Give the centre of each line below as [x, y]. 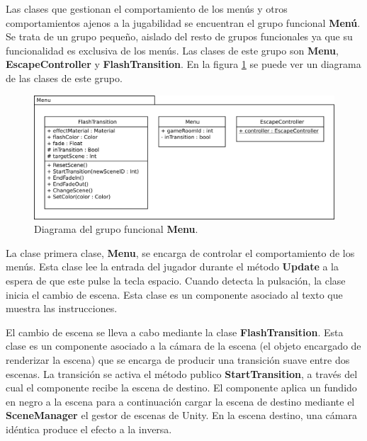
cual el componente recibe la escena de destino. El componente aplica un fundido [181, 388]
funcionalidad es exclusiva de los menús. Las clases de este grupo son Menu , [172, 50]
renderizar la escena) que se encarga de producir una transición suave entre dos [178, 360]
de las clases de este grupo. [64, 78]
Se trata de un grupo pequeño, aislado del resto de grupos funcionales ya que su [179, 36]
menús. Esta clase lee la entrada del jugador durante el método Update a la [172, 267]
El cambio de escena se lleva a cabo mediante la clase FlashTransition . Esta [175, 332]
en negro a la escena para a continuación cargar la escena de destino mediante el [180, 401]
